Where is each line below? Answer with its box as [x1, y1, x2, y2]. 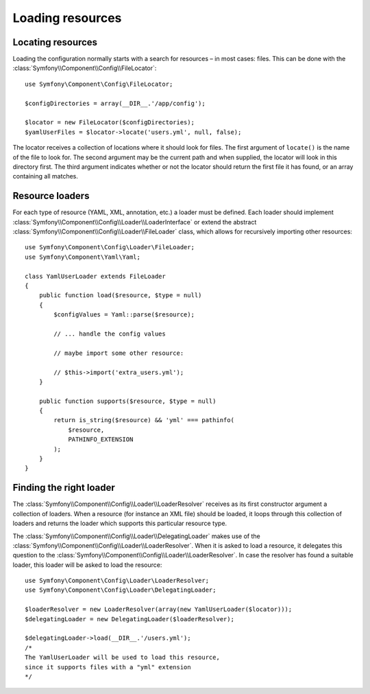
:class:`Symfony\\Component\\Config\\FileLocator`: [12, 64, 157, 72]
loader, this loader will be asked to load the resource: [12, 560, 162, 569]
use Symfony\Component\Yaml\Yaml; [25, 253, 140, 261]
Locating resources [12, 36, 98, 48]
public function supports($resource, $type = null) [38, 397, 217, 405]
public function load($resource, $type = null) [38, 292, 202, 299]
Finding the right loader [12, 482, 116, 494]
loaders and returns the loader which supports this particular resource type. [12, 519, 227, 528]
